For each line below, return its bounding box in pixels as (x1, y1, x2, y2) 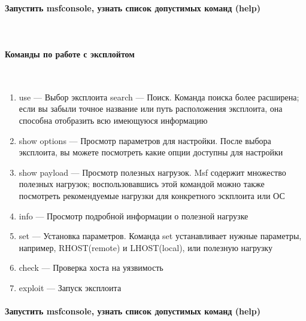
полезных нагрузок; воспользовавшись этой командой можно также (19, 178, 265, 190)
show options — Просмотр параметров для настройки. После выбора (19, 134, 271, 146)
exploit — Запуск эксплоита (19, 281, 122, 294)
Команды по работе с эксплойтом (5, 47, 135, 60)
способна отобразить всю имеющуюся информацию (19, 114, 208, 126)
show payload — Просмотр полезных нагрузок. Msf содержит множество (19, 166, 286, 178)
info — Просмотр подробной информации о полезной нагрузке (19, 209, 249, 222)
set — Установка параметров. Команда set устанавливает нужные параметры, (19, 230, 302, 242)
